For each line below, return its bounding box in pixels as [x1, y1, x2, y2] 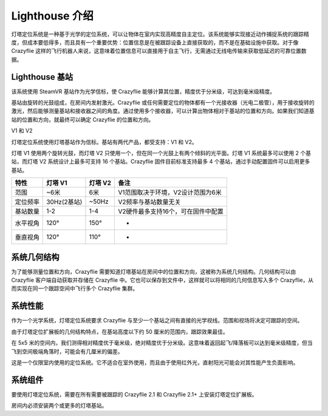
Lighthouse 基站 [11, 72, 73, 82]
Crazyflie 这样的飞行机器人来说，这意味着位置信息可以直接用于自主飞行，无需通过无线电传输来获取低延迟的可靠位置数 [11, 47, 307, 55]
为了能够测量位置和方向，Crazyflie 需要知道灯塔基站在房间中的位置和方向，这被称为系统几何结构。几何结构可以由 [11, 268, 296, 275]
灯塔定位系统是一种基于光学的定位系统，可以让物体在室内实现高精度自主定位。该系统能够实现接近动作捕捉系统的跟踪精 [11, 30, 309, 38]
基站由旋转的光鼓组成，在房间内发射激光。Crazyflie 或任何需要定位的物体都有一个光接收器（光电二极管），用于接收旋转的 [11, 99, 315, 106]
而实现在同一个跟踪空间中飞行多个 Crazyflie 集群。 [11, 285, 138, 292]
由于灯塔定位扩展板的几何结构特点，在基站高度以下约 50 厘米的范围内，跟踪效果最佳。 [11, 328, 229, 335]
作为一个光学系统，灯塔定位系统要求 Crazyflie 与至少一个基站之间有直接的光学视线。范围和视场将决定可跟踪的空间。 [11, 317, 303, 324]
